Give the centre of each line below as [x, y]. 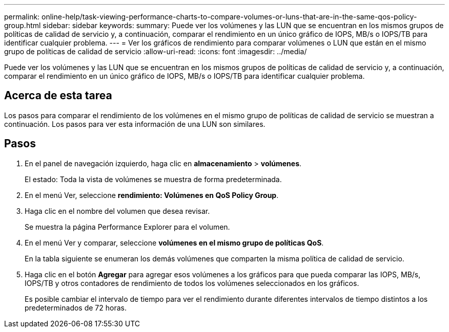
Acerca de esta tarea [58, 96]
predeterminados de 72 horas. [76, 307]
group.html [23, 25]
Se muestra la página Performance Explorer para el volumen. [127, 227]
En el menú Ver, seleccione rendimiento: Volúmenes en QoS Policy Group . [152, 195]
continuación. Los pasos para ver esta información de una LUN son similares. [135, 124]
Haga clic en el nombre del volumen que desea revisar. [117, 211]
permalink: [22, 17]
